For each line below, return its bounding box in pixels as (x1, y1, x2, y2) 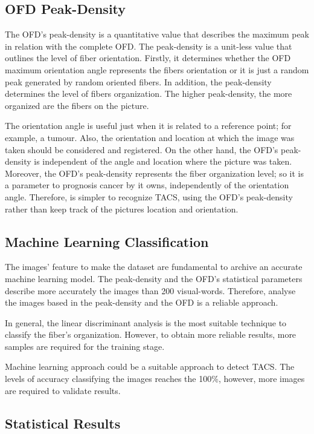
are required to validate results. (5, 384, 121, 396)
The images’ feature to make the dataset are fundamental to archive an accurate (5, 260, 303, 273)
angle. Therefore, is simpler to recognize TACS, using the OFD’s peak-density (5, 190, 293, 203)
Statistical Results (5, 413, 121, 432)
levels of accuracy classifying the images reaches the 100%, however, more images (5, 372, 305, 385)
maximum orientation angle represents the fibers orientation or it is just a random (5, 63, 309, 76)
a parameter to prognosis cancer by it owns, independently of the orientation (5, 179, 289, 191)
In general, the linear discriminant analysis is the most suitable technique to (5, 316, 287, 329)
